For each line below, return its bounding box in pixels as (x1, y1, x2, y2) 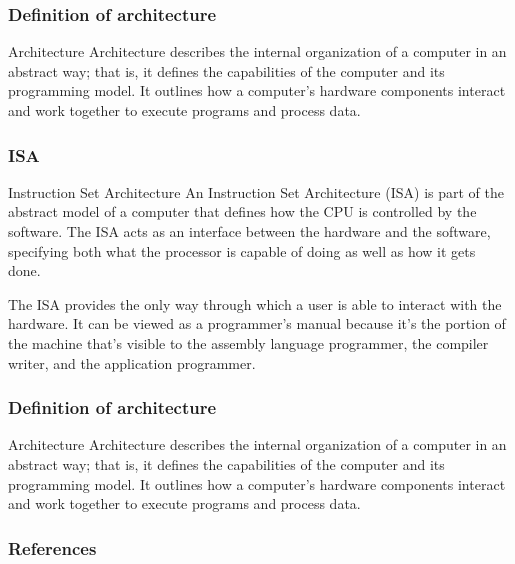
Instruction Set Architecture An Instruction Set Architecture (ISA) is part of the (8, 181, 504, 202)
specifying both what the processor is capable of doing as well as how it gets (8, 240, 476, 261)
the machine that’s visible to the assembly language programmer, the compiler (8, 332, 489, 353)
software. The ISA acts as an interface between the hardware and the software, (8, 221, 491, 241)
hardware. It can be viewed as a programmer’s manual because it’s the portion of (8, 313, 506, 334)
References (8, 535, 97, 560)
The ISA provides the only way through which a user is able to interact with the (8, 293, 502, 314)
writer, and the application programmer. (8, 352, 256, 373)
